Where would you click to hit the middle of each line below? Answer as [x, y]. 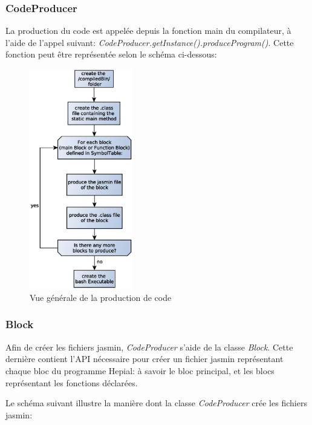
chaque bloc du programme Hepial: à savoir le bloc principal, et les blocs [140, 370]
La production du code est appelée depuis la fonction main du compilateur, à [148, 31]
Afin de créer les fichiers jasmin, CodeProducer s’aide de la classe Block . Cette [149, 347]
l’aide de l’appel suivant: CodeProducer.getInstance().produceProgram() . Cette [150, 42]
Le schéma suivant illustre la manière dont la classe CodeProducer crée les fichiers [156, 403]
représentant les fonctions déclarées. [72, 382]
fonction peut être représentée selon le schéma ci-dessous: [111, 54]
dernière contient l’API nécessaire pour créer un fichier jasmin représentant [145, 359]
